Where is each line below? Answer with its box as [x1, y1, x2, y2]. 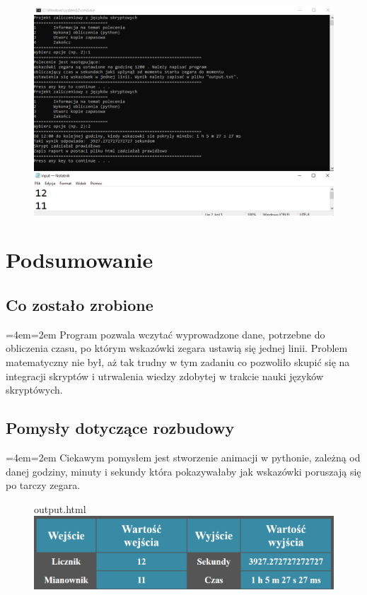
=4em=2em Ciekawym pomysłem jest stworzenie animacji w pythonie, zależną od [6, 449, 361, 464]
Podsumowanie [6, 245, 153, 274]
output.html [34, 501, 86, 516]
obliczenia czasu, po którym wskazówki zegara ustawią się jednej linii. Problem [6, 341, 348, 355]
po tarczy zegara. [6, 478, 81, 493]
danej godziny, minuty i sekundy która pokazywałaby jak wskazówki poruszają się [6, 464, 361, 478]
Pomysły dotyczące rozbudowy [6, 417, 235, 439]
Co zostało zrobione [6, 293, 153, 315]
